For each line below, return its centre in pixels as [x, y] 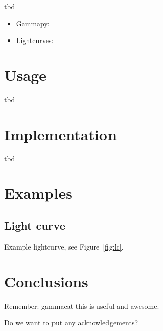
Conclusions [46, 281]
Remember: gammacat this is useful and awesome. [82, 305]
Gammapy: [33, 23]
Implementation [60, 134]
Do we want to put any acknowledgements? [71, 323]
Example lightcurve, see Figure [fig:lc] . [64, 246]
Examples [38, 193]
